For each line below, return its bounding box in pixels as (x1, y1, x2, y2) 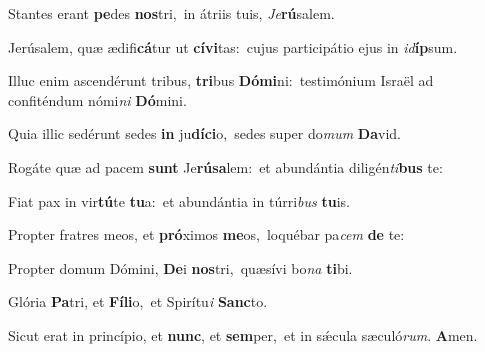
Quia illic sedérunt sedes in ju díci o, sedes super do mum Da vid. (8, 123, 401, 144)
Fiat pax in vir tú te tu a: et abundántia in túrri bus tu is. (8, 190, 350, 211)
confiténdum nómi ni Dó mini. (8, 89, 187, 110)
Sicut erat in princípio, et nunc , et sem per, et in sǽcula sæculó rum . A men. (8, 324, 478, 345)
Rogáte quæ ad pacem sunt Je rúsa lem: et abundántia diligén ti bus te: (8, 156, 443, 177)
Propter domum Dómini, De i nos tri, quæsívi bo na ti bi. (8, 257, 353, 278)
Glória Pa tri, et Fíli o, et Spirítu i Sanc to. (8, 291, 268, 312)
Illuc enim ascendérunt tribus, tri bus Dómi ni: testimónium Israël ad (8, 70, 434, 91)
